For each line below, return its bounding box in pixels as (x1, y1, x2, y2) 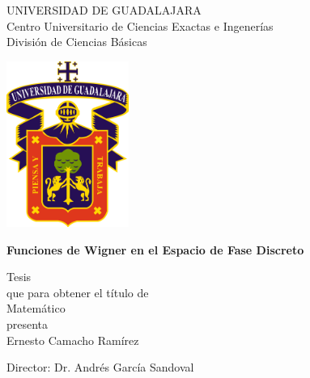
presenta (6, 316, 49, 333)
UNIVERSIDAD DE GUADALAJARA (6, 2, 202, 18)
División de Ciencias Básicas (6, 33, 147, 50)
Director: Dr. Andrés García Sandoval (6, 359, 194, 376)
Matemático (6, 300, 66, 317)
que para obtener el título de (6, 283, 149, 300)
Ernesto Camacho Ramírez (6, 331, 139, 348)
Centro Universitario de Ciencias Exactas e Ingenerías (6, 17, 274, 34)
